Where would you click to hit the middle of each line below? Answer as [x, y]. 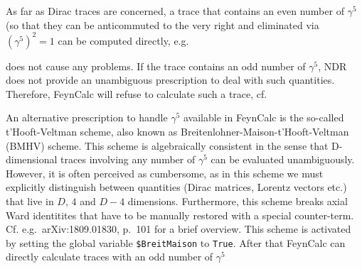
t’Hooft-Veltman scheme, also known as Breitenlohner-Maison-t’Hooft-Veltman [177, 132]
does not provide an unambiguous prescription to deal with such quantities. [170, 80]
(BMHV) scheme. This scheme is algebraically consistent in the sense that [167, 145]
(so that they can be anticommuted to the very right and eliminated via [163, 24]
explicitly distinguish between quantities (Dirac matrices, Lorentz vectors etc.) [176, 187]
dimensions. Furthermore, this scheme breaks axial [238, 201]
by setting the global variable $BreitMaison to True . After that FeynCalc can [176, 242]
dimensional [32, 159]
